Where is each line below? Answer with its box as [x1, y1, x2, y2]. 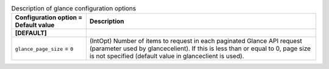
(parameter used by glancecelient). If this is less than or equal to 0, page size [89, 44, 311, 53]
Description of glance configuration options [11, 4, 136, 13]
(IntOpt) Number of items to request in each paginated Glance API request [89, 37, 303, 45]
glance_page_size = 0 [15, 44, 74, 53]
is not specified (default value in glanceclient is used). [89, 52, 244, 61]
